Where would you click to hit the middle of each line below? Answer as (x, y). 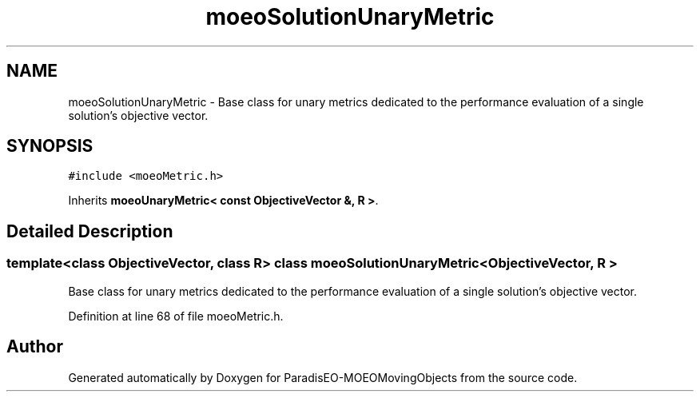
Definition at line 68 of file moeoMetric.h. (176, 316)
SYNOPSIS (50, 146)
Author (35, 347)
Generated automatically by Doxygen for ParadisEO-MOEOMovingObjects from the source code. (323, 377)
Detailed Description (90, 231)
